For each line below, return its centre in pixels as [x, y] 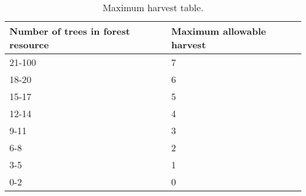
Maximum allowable [219, 31]
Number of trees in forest [70, 31]
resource [29, 44]
